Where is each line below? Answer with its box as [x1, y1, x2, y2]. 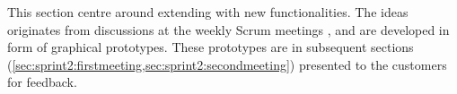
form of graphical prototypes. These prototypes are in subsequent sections [7, 38, 414, 56]
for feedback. [7, 73, 77, 91]
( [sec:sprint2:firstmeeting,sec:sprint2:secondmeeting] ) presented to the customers [7, 55, 447, 73]
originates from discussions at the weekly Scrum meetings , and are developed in [7, 20, 450, 38]
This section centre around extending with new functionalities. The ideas [7, 3, 409, 21]
